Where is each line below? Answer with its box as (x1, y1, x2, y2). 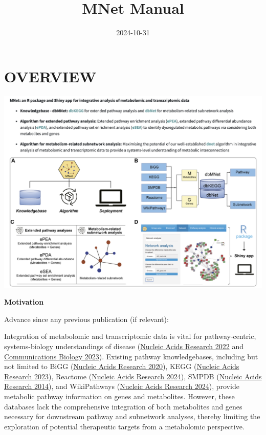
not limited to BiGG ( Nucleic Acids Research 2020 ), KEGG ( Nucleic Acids (4, 361, 239, 372)
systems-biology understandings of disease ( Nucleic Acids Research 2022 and (4, 341, 243, 352)
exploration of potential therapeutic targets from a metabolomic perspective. (4, 421, 245, 431)
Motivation (4, 296, 44, 307)
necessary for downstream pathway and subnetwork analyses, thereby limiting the (4, 411, 260, 422)
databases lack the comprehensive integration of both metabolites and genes (4, 401, 242, 411)
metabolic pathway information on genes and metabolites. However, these (4, 391, 235, 402)
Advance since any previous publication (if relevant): (4, 313, 169, 324)
